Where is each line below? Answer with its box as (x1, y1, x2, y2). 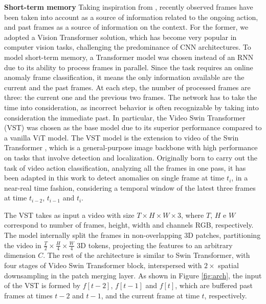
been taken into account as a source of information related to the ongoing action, (4, 11, 258, 22)
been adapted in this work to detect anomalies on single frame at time (4, 172, 225, 183)
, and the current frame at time (101, 290, 199, 300)
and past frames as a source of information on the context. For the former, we (4, 22, 249, 32)
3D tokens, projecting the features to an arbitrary (77, 239, 233, 250)
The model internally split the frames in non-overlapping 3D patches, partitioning (4, 230, 261, 240)
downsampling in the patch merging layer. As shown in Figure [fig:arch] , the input (4, 270, 262, 280)
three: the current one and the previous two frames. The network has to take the (4, 92, 257, 103)
